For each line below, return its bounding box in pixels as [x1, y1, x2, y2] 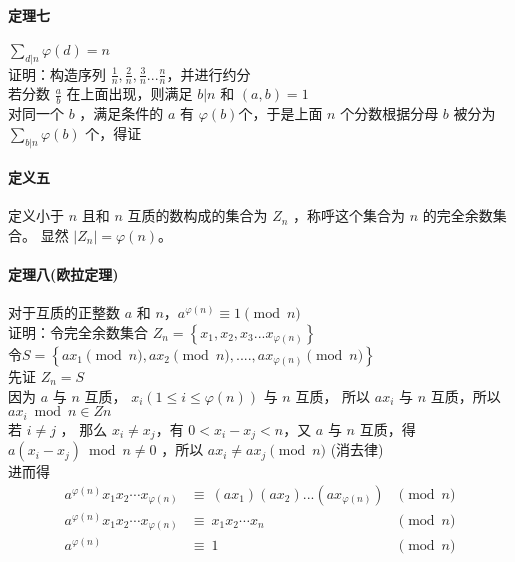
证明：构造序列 [8, 63, 106, 84]
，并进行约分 [166, 63, 251, 84]
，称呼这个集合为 [293, 205, 406, 226]
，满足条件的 [79, 103, 164, 124]
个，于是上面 [238, 103, 323, 124]
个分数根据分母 [340, 103, 439, 124]
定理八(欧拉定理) [8, 264, 119, 285]
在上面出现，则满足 [66, 83, 193, 104]
